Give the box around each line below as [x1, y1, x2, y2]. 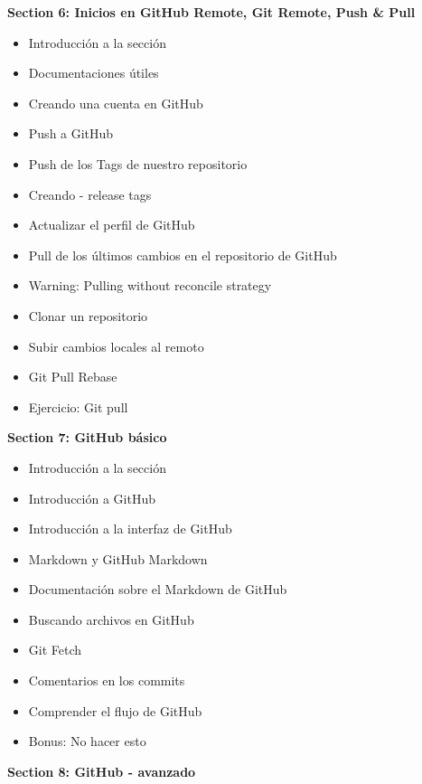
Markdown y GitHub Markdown [28, 549, 208, 568]
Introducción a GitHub [28, 488, 155, 507]
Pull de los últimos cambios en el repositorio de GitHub [28, 245, 337, 264]
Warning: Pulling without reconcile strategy [28, 276, 272, 295]
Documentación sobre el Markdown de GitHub [28, 580, 287, 599]
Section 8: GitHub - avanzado [7, 761, 196, 780]
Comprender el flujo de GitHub [28, 701, 202, 720]
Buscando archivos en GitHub [28, 609, 194, 628]
